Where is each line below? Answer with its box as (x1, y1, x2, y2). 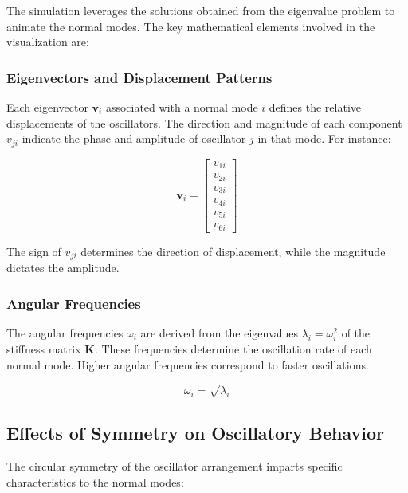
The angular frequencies (6, 324, 124, 341)
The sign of (6, 243, 61, 259)
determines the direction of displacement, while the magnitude (80, 243, 386, 259)
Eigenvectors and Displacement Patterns (6, 67, 273, 87)
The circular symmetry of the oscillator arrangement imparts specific (6, 457, 343, 474)
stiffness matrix (6, 340, 81, 357)
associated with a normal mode (105, 99, 258, 115)
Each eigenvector (6, 99, 88, 115)
